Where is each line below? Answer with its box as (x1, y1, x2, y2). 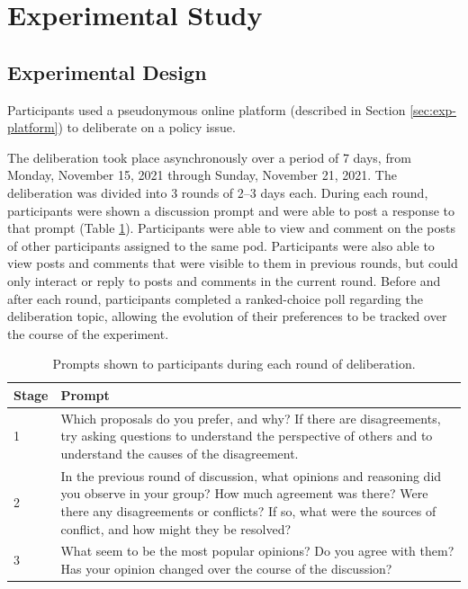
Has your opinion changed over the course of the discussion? (60, 558, 392, 577)
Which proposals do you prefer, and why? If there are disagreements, (60, 408, 441, 427)
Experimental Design (7, 58, 207, 85)
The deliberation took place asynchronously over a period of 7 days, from (7, 147, 411, 166)
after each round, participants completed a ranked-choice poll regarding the (7, 289, 423, 308)
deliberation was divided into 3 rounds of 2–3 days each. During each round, (7, 183, 428, 201)
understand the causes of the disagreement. (60, 443, 299, 462)
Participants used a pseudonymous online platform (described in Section (7, 100, 406, 119)
